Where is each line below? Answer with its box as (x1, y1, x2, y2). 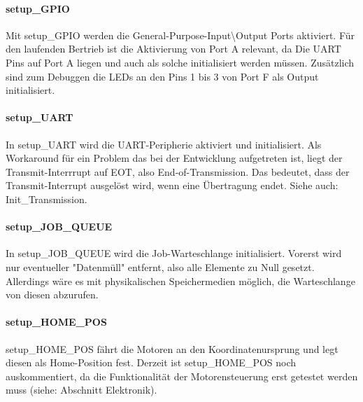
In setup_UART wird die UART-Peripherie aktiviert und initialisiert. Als (6, 137, 322, 151)
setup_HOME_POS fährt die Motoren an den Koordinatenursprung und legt (6, 341, 339, 356)
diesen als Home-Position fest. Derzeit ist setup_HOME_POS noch (6, 355, 297, 370)
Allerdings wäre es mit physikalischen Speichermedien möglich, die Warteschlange (6, 273, 355, 288)
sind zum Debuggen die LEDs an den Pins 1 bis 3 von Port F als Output (6, 69, 319, 83)
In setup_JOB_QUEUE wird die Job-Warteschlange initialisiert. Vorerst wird (6, 246, 342, 261)
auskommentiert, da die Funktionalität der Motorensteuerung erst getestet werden (6, 368, 358, 383)
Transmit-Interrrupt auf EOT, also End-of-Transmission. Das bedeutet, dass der (6, 164, 350, 179)
